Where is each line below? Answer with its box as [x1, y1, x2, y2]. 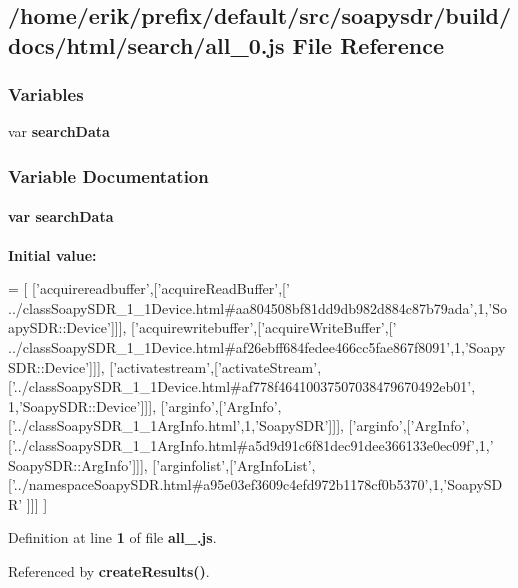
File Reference [292, 29, 445, 60]
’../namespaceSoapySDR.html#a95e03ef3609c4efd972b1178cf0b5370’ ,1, [11, 474, 444, 495]
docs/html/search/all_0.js [8, 29, 285, 60]
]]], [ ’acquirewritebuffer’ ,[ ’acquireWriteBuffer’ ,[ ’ [110, 317, 397, 338]
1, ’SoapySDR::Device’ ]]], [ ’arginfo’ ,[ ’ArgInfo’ [8, 395, 278, 416]
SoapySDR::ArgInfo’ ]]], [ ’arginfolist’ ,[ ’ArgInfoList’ [8, 454, 312, 475]
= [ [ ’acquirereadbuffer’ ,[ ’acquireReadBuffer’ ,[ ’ [8, 278, 290, 299]
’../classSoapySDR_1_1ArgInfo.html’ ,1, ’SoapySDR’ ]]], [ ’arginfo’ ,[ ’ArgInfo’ [11, 415, 466, 436]
